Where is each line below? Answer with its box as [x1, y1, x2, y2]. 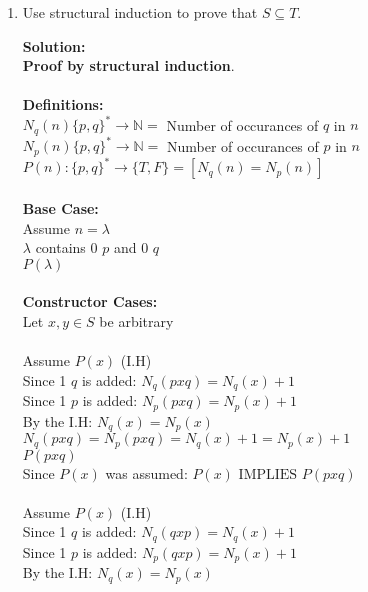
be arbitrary [99, 310, 174, 331]
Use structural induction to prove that [22, 2, 258, 22]
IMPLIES [238, 467, 298, 482]
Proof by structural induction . [22, 55, 235, 76]
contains [35, 237, 86, 258]
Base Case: [22, 197, 99, 218]
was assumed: [105, 462, 188, 483]
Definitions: [22, 94, 104, 115]
